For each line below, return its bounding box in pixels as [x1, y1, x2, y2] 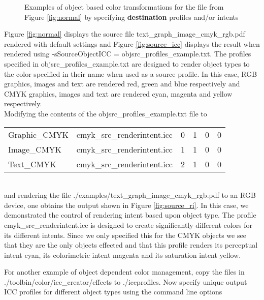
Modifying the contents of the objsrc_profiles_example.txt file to [4, 108, 207, 118]
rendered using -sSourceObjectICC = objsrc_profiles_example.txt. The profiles [4, 48, 251, 59]
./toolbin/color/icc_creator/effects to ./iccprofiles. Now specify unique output [4, 276, 247, 287]
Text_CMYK [8, 158, 56, 170]
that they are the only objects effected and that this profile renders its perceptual [4, 239, 258, 250]
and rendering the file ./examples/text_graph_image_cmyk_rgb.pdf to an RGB [4, 190, 256, 200]
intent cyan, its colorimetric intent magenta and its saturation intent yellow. [4, 249, 241, 260]
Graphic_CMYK [8, 128, 69, 140]
